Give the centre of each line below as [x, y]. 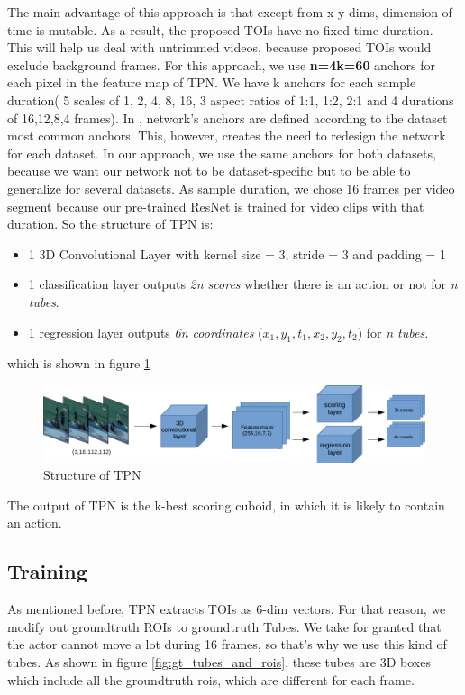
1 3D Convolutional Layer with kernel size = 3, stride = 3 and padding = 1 [237, 253]
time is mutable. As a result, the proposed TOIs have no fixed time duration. [220, 29]
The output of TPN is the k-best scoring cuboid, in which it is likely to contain [226, 505]
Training [47, 571]
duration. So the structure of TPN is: [110, 224]
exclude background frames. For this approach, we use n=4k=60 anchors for [221, 64]
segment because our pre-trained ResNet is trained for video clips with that [216, 206]
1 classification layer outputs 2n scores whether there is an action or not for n [243, 284]
